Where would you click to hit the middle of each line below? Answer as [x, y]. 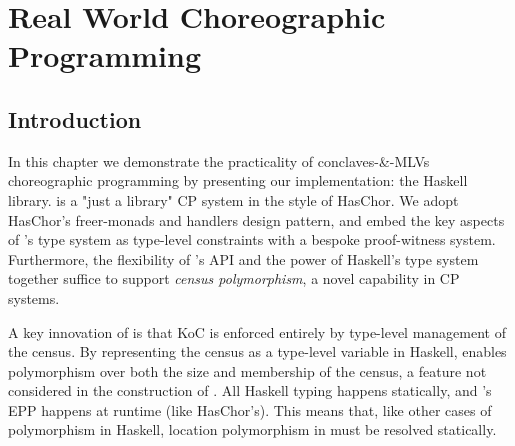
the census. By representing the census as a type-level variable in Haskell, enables [257, 351]
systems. [34, 297]
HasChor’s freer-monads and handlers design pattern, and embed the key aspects [256, 219]
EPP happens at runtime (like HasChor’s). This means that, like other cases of [250, 409]
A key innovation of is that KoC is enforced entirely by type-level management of [257, 331]
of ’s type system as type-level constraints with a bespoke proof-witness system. [252, 239]
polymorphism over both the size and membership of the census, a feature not [247, 370]
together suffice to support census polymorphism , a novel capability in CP [234, 278]
